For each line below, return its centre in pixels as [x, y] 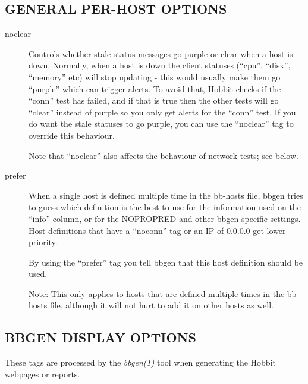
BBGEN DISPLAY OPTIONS [100, 337]
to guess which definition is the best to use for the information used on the [165, 207]
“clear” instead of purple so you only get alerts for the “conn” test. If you [162, 112]
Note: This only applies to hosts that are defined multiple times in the [157, 293]
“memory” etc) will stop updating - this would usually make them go [155, 77]
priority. [43, 242]
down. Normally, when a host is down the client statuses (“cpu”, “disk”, [160, 65]
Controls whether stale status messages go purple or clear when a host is [161, 53]
